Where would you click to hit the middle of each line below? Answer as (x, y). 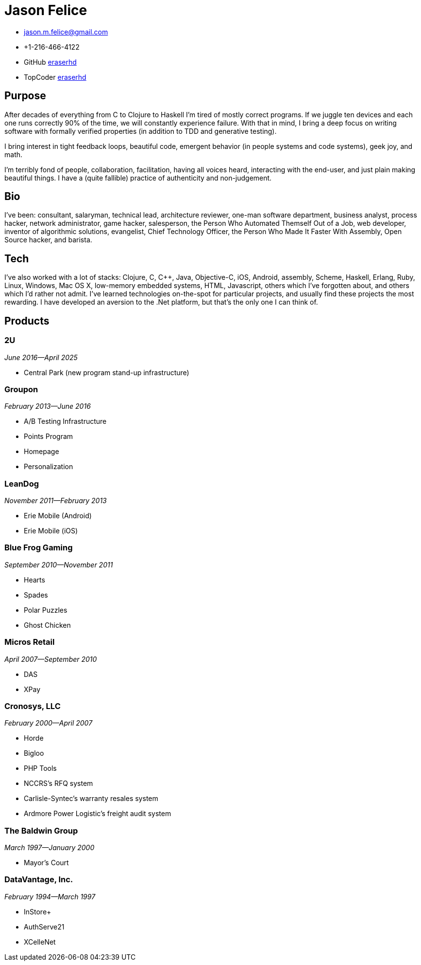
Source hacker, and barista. (48, 240)
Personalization (49, 467)
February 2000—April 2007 (49, 723)
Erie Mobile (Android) (58, 516)
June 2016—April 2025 (41, 357)
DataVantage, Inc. (39, 880)
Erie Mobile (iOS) (51, 531)
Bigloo (34, 753)
